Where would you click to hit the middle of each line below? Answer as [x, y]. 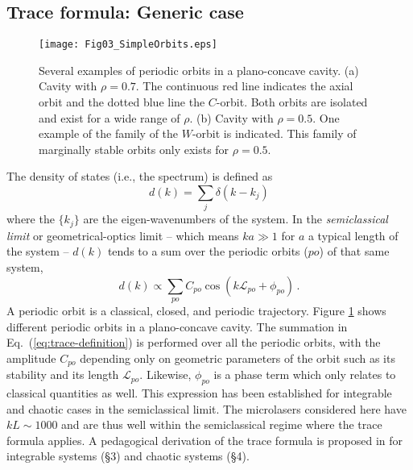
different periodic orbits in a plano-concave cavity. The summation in [177, 326]
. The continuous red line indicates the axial [244, 86]
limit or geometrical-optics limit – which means [123, 235]
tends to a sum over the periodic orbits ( [208, 251]
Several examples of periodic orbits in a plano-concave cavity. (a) [199, 70]
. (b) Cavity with [231, 117]
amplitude [31, 358]
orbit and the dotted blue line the [122, 102]
